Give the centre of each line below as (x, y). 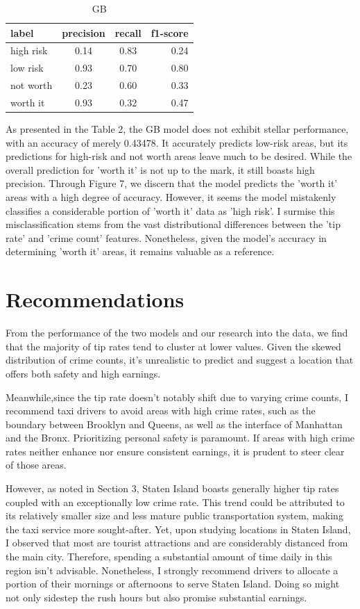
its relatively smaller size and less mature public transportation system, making (174, 515)
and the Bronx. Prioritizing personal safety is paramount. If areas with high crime (180, 438)
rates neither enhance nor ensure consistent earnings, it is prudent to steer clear (175, 451)
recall (128, 32)
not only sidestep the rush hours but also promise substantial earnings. (156, 597)
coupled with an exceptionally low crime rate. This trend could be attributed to (175, 502)
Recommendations (95, 299)
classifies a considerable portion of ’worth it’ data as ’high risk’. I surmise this (170, 210)
